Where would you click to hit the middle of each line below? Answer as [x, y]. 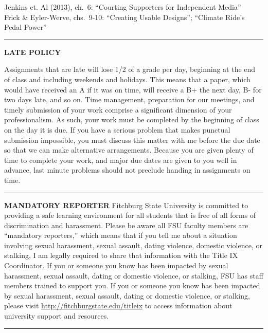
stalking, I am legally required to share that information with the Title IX [121, 255]
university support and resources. [57, 316]
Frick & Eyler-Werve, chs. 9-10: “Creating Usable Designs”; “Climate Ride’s [124, 17]
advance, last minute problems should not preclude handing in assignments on [127, 170]
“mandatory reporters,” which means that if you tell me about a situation [121, 235]
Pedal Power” [25, 27]
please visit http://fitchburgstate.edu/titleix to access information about [118, 306]
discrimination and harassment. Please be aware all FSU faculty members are [126, 225]
